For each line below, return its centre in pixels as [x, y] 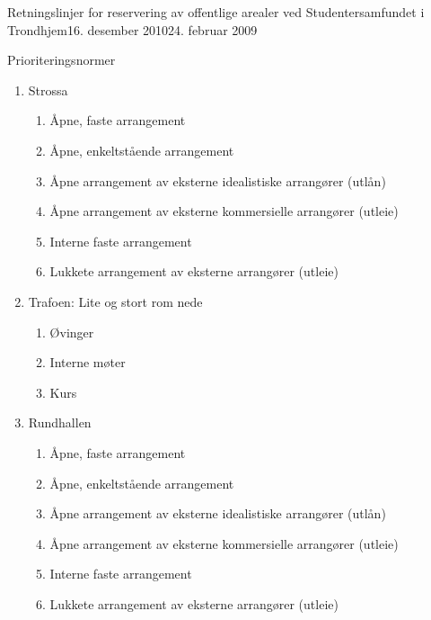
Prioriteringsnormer [62, 60]
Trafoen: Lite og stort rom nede [115, 301]
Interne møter [88, 362]
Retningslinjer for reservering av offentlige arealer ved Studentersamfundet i [216, 12]
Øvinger [72, 332]
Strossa [48, 90]
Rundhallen [60, 422]
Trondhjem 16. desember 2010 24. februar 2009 [132, 29]
